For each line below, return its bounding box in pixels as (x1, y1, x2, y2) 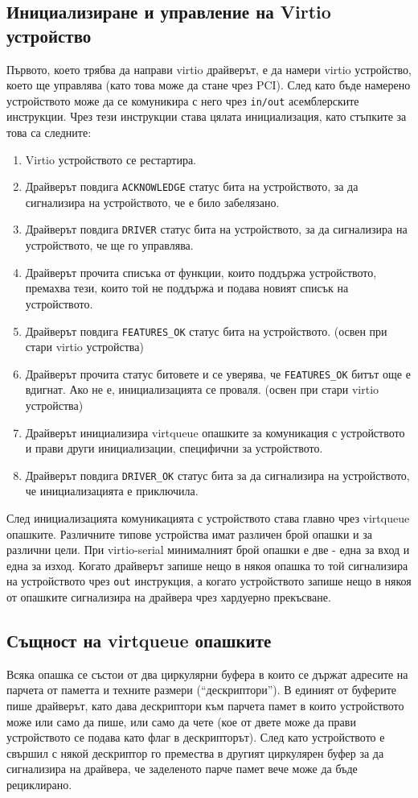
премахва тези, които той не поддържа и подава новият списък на (25, 279, 349, 296)
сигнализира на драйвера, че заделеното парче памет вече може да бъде (6, 760, 358, 777)
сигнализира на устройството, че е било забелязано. (25, 193, 280, 210)
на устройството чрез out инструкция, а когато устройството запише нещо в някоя (6, 573, 412, 589)
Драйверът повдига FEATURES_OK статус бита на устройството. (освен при (25, 322, 387, 339)
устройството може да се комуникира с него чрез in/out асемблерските (6, 92, 359, 109)
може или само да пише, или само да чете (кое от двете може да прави (6, 713, 356, 730)
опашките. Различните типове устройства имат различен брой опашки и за (6, 525, 372, 542)
